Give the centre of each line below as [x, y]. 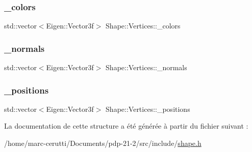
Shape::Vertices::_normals [146, 67]
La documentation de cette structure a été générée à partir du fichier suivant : [126, 126]
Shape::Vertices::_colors [143, 26]
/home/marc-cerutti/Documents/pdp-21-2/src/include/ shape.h [103, 143]
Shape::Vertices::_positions [148, 109]
